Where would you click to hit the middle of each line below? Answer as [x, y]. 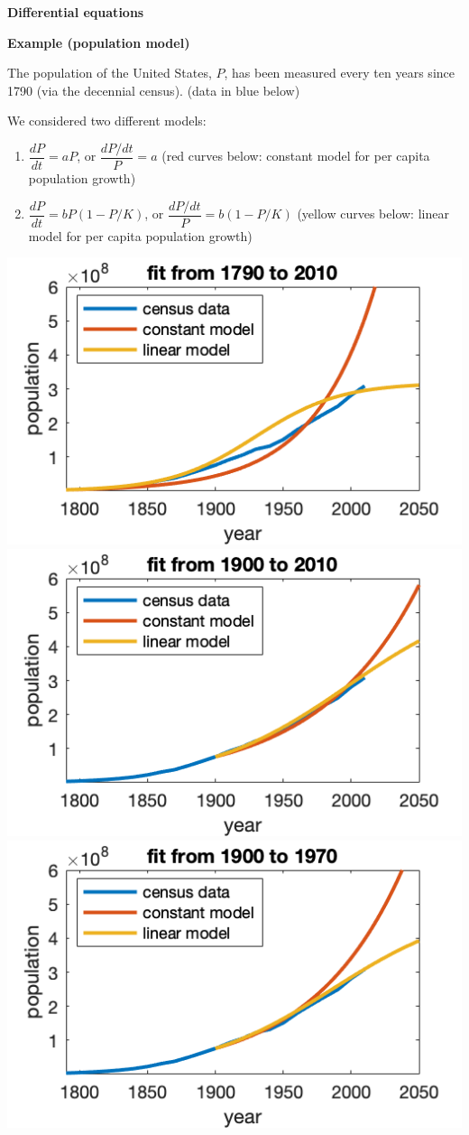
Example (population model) [99, 42]
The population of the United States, [110, 73]
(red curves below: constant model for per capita [296, 156]
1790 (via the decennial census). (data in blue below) [154, 90]
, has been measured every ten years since [339, 73]
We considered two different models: [107, 121]
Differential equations [76, 12]
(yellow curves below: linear [373, 214]
